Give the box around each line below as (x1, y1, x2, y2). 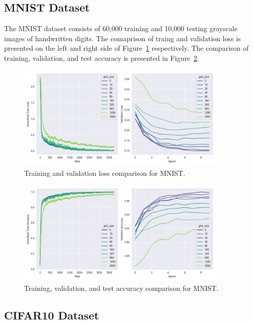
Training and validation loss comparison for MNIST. (24, 167, 185, 178)
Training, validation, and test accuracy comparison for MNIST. (24, 282, 219, 293)
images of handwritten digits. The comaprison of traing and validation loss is (4, 33, 241, 43)
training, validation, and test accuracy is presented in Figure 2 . (4, 52, 199, 63)
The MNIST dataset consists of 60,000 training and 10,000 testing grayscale (4, 23, 237, 34)
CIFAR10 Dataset (4, 307, 99, 322)
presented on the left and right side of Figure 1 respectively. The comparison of (4, 43, 249, 53)
